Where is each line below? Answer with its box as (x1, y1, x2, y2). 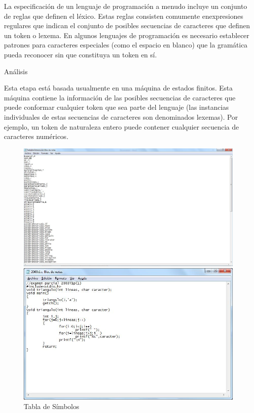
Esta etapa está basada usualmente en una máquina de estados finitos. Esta (4, 83, 233, 93)
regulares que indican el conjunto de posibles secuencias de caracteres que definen (4, 20, 250, 31)
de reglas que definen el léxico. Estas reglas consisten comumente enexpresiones (4, 10, 244, 21)
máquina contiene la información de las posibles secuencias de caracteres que (4, 92, 236, 102)
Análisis (4, 66, 28, 76)
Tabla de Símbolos (24, 401, 79, 412)
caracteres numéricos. (4, 131, 69, 141)
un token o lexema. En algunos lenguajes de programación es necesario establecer (4, 30, 250, 40)
